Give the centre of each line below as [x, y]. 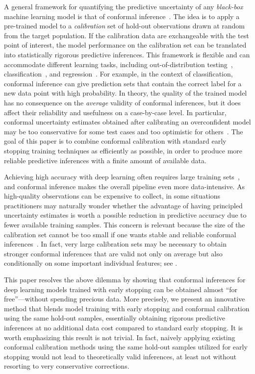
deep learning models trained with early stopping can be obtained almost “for [121, 289]
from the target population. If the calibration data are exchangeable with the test [127, 35]
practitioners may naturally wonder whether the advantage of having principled [123, 205]
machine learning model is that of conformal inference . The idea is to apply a [122, 16]
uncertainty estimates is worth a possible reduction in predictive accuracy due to [125, 215]
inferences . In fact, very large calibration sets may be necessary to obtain [115, 244]
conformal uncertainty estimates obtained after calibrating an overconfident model [127, 122]
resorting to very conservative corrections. [67, 366]
